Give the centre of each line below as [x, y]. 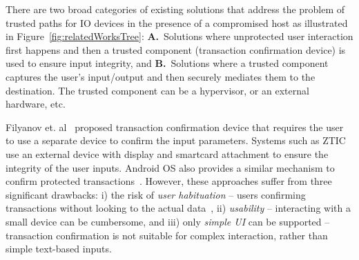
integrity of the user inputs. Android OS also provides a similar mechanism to [170, 167]
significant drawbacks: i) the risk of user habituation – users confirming [156, 194]
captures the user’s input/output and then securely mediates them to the [161, 76]
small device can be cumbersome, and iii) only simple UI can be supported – [168, 221]
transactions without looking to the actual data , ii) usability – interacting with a [178, 208]
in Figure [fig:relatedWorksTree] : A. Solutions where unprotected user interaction [179, 36]
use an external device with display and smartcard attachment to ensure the [167, 153]
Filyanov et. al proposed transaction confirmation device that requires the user [175, 127]
